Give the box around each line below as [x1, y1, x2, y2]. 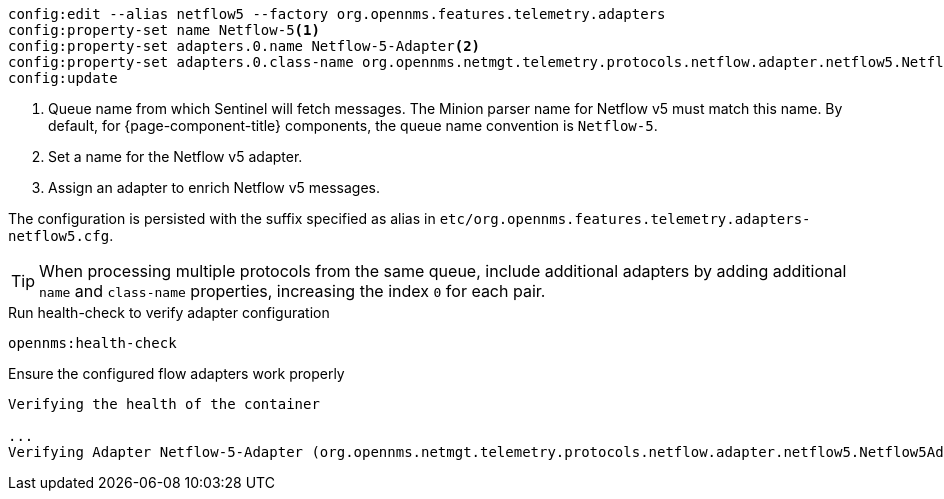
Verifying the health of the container [8, 396, 320, 412]
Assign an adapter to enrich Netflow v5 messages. [48, 179, 381, 196]
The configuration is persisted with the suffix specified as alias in [8, 210, 436, 227]
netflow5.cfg [8, 228, 110, 244]
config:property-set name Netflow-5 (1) [8, 22, 320, 38]
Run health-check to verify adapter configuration [8, 304, 330, 321]
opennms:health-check [8, 335, 177, 351]
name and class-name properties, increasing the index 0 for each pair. [39, 281, 546, 301]
